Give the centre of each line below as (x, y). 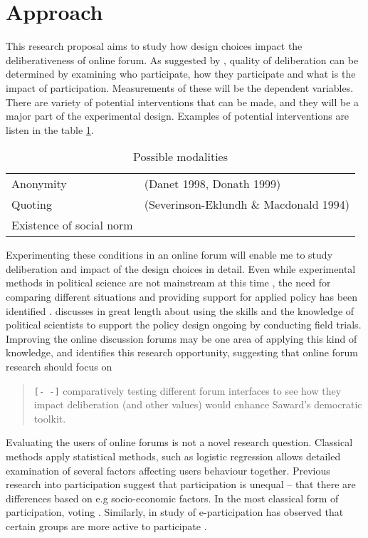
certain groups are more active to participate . (106, 526)
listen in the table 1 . (50, 129)
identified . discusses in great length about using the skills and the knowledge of (180, 310)
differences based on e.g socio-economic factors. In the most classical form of (172, 498)
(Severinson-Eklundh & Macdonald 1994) (247, 205)
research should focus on (59, 367)
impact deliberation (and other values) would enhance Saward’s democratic (198, 404)
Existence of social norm (72, 225)
